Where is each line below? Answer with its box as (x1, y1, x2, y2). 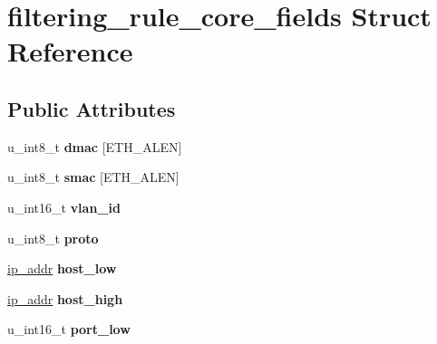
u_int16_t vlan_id (7, 197, 121, 216)
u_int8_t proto (7, 228, 99, 247)
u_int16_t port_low (7, 320, 131, 339)
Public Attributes (7, 94, 176, 122)
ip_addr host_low (7, 259, 117, 278)
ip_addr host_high (7, 289, 123, 308)
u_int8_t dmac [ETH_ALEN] (7, 137, 182, 156)
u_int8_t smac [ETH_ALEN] (7, 167, 180, 186)
